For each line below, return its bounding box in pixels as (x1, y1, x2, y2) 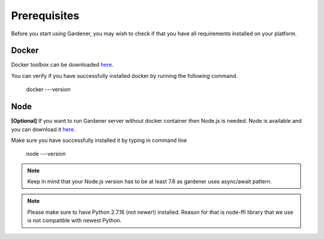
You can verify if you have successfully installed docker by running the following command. (11, 72, 238, 79)
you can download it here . (11, 126, 76, 133)
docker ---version (26, 86, 71, 93)
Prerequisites (11, 9, 80, 22)
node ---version (26, 150, 66, 158)
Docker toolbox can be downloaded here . (11, 61, 114, 68)
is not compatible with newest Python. (27, 217, 122, 224)
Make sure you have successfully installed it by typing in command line (11, 137, 187, 144)
